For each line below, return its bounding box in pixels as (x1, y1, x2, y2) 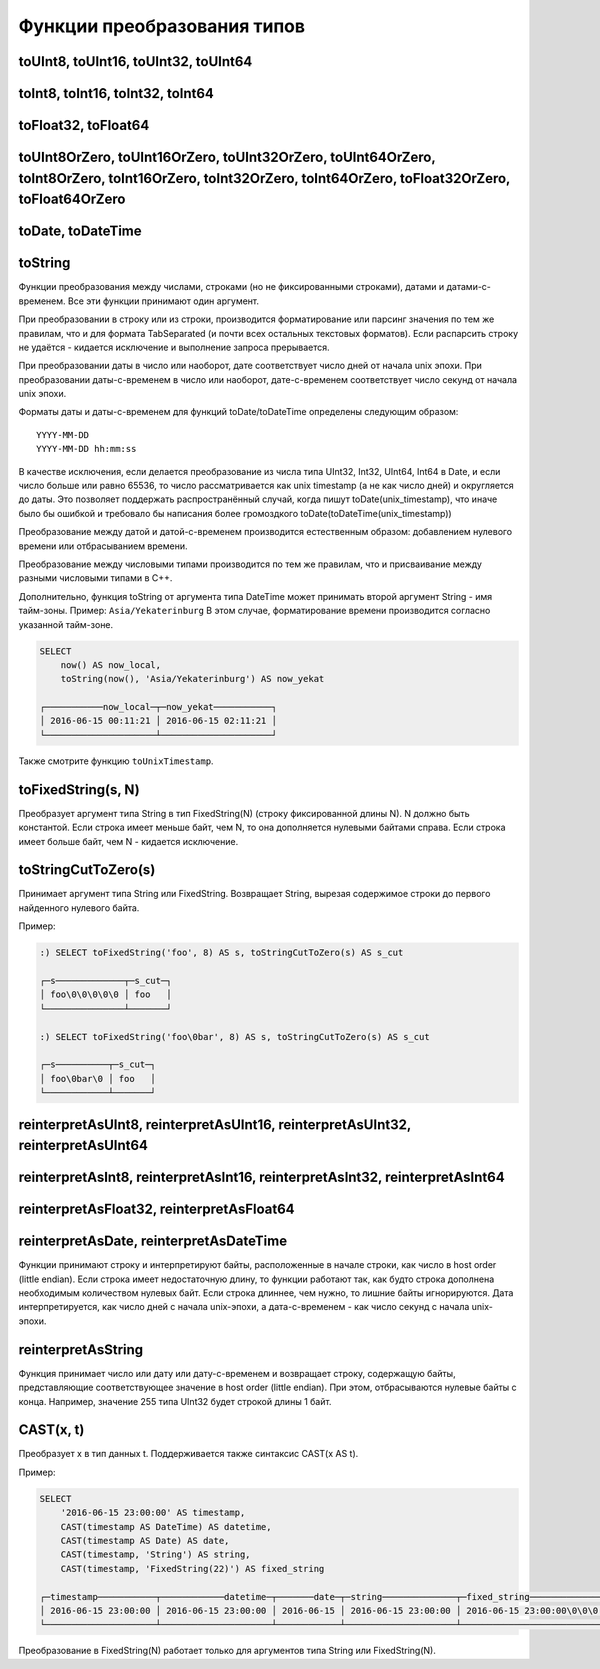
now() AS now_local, (60, 659, 162, 670)
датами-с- (446, 281, 492, 293)
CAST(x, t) (18, 1421, 85, 1439)
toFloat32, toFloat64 (18, 117, 150, 134)
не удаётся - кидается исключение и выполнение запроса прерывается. (18, 341, 330, 353)
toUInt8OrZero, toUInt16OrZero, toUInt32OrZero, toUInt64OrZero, (18, 149, 436, 166)
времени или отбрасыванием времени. (18, 540, 188, 552)
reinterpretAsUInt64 (18, 1137, 149, 1154)
